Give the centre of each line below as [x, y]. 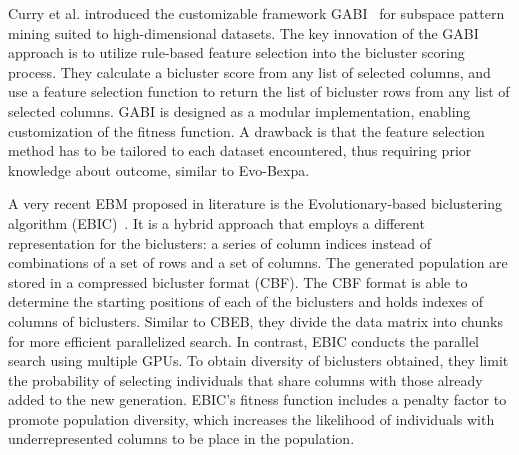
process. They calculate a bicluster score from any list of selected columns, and [249, 71]
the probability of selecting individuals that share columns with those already [245, 379]
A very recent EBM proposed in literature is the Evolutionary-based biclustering [255, 203]
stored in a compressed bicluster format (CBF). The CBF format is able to [238, 281]
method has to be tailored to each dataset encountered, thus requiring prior [240, 150]
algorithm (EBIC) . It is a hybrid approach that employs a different [216, 222]
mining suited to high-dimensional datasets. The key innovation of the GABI [243, 32]
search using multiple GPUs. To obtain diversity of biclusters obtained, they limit [258, 360]
